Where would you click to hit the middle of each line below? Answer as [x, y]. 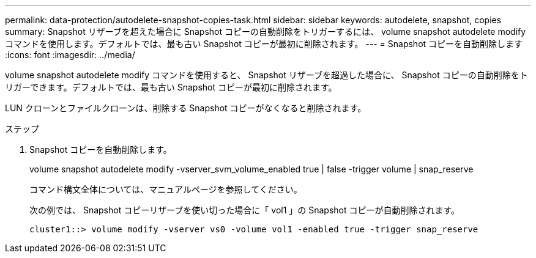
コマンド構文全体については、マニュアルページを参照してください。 [166, 189]
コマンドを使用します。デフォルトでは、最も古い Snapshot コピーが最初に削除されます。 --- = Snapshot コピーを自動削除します [264, 44]
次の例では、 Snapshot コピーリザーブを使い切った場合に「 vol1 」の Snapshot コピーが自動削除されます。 [245, 210]
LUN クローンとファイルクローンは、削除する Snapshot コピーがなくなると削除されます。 [186, 108]
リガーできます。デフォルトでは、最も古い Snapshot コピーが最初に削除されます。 [171, 87]
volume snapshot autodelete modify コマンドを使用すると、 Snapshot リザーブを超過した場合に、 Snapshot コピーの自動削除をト [266, 75]
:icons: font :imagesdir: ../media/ [70, 55]
